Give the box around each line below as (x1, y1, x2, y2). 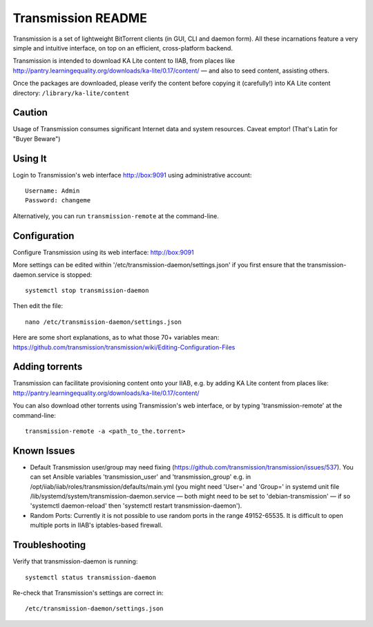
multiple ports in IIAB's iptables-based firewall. (30, 521, 163, 530)
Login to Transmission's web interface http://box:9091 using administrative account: (12, 171, 252, 179)
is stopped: (59, 270, 93, 279)
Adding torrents (12, 361, 83, 373)
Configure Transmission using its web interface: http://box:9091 (12, 248, 194, 256)
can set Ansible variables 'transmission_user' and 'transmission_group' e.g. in (30, 473, 251, 481)
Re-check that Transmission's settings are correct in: (12, 588, 164, 597)
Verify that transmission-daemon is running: (12, 557, 138, 566)
